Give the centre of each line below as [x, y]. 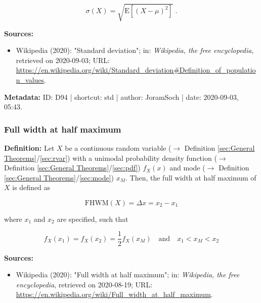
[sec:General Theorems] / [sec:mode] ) [59, 177]
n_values [30, 79]
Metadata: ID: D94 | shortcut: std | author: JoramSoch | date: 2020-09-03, [121, 97]
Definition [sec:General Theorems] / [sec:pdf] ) [72, 168]
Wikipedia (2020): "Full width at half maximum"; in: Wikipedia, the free [128, 275]
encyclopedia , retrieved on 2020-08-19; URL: [84, 284]
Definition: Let [29, 147]
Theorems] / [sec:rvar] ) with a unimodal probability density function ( [111, 158]
